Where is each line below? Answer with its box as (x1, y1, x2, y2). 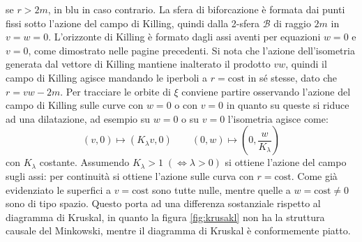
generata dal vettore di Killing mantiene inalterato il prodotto (6, 56, 271, 71)
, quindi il (285, 56, 327, 71)
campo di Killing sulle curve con (6, 98, 144, 112)
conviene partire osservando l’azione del (181, 84, 351, 98)
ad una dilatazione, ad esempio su (6, 111, 151, 126)
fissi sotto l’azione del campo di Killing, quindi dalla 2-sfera (6, 15, 259, 30)
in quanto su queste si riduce (226, 98, 349, 112)
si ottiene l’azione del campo (225, 155, 347, 169)
